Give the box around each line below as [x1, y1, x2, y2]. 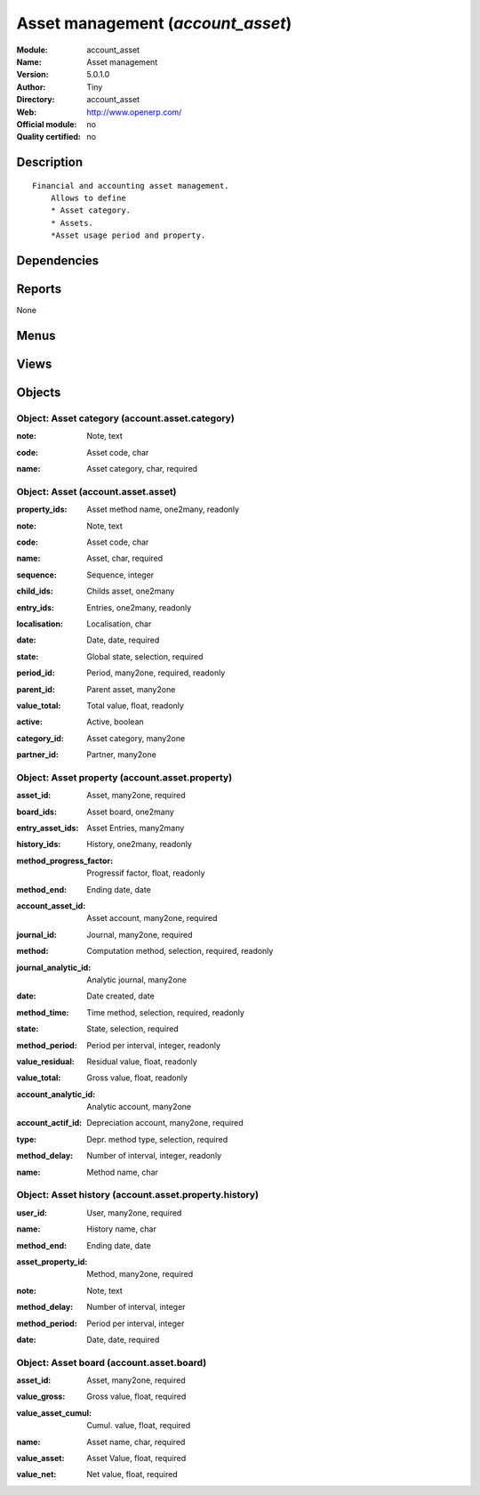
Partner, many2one [86, 749, 157, 760]
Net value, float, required [86, 1469, 178, 1480]
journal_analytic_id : [16, 962, 92, 973]
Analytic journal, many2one [86, 974, 187, 985]
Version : [16, 69, 49, 80]
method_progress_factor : [16, 855, 114, 866]
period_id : [16, 667, 55, 678]
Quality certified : [16, 132, 82, 142]
